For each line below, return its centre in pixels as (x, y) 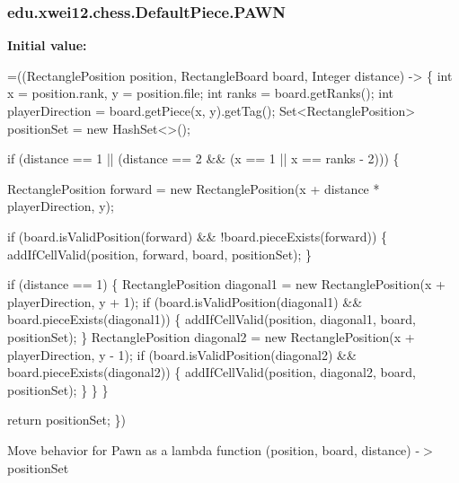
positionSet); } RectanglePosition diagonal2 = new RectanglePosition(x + (211, 336)
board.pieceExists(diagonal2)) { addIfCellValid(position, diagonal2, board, (212, 372)
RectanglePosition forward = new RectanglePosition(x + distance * (194, 188)
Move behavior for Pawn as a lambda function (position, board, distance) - (214, 449)
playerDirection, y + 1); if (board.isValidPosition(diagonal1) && (185, 301)
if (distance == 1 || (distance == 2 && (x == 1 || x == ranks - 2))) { (203, 158)
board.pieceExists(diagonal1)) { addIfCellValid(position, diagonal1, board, (212, 319)
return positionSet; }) (67, 420)
